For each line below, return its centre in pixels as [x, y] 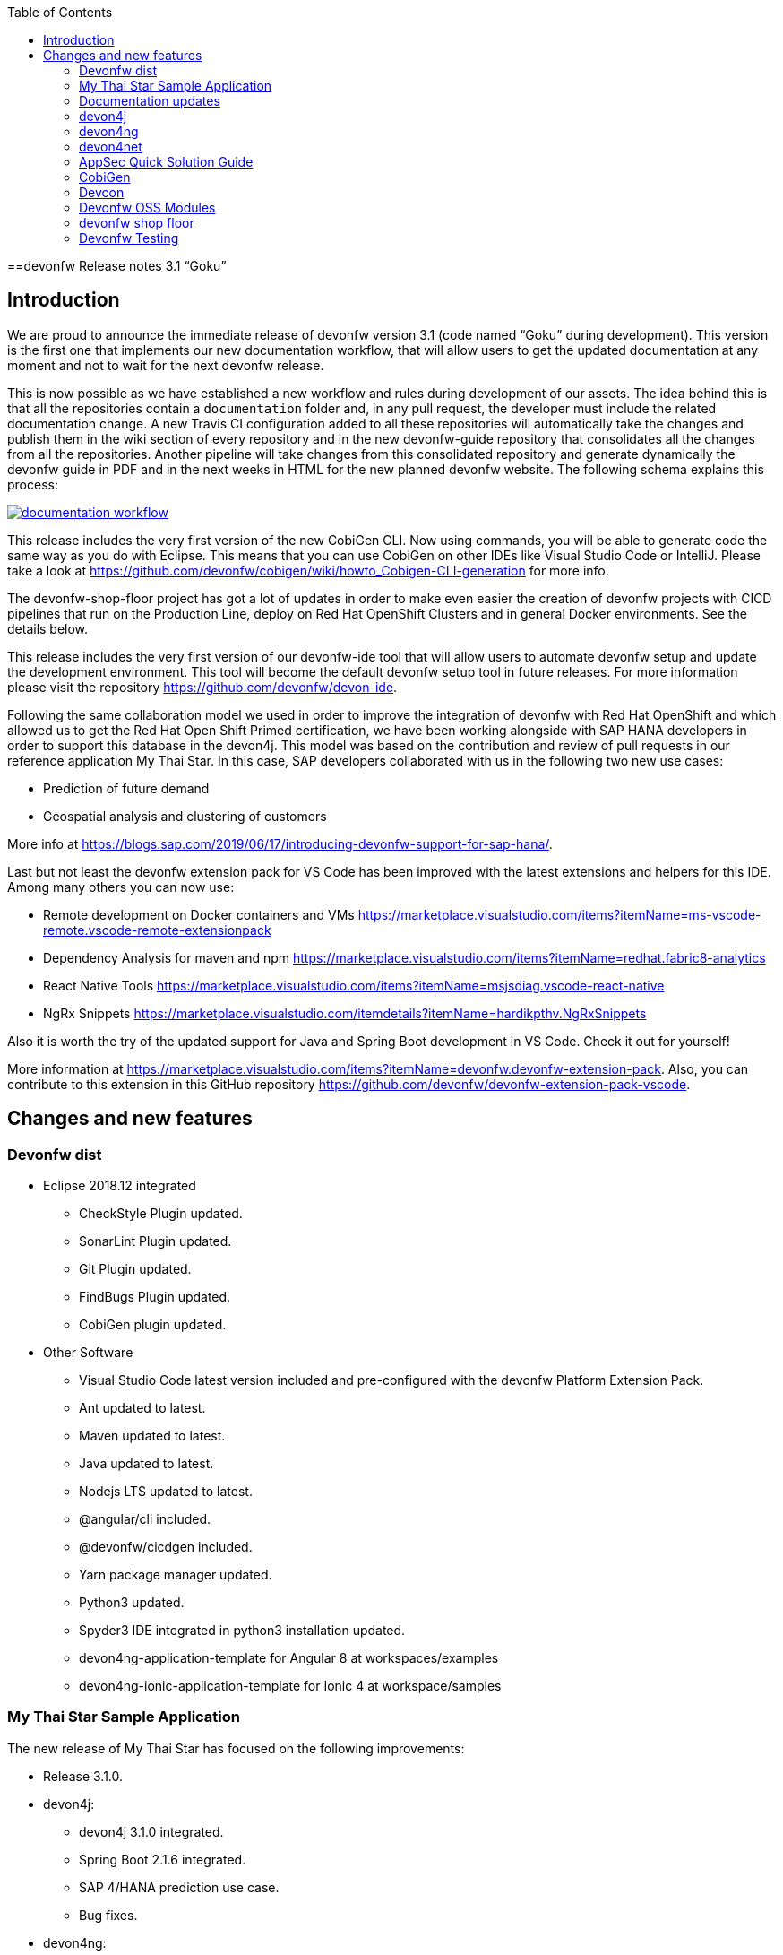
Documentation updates [150, 101]
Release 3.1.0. [83, 1776]
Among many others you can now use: [121, 887]
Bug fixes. [108, 1915]
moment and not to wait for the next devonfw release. [166, 365]
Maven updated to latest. [152, 1436]
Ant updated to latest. [142, 1408]
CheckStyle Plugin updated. [161, 1214]
